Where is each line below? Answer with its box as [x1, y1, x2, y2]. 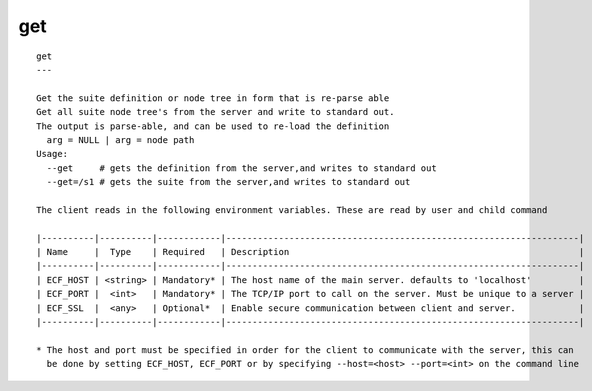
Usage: [36, 148, 69, 160]
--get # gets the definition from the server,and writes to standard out [46, 162, 437, 174]
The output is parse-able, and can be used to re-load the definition [36, 120, 390, 132]
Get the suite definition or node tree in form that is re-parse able [36, 92, 390, 104]
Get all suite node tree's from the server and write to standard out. [36, 106, 395, 118]
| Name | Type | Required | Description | [36, 246, 585, 258]
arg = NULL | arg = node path [46, 134, 195, 145]
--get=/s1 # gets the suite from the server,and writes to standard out [46, 176, 411, 188]
